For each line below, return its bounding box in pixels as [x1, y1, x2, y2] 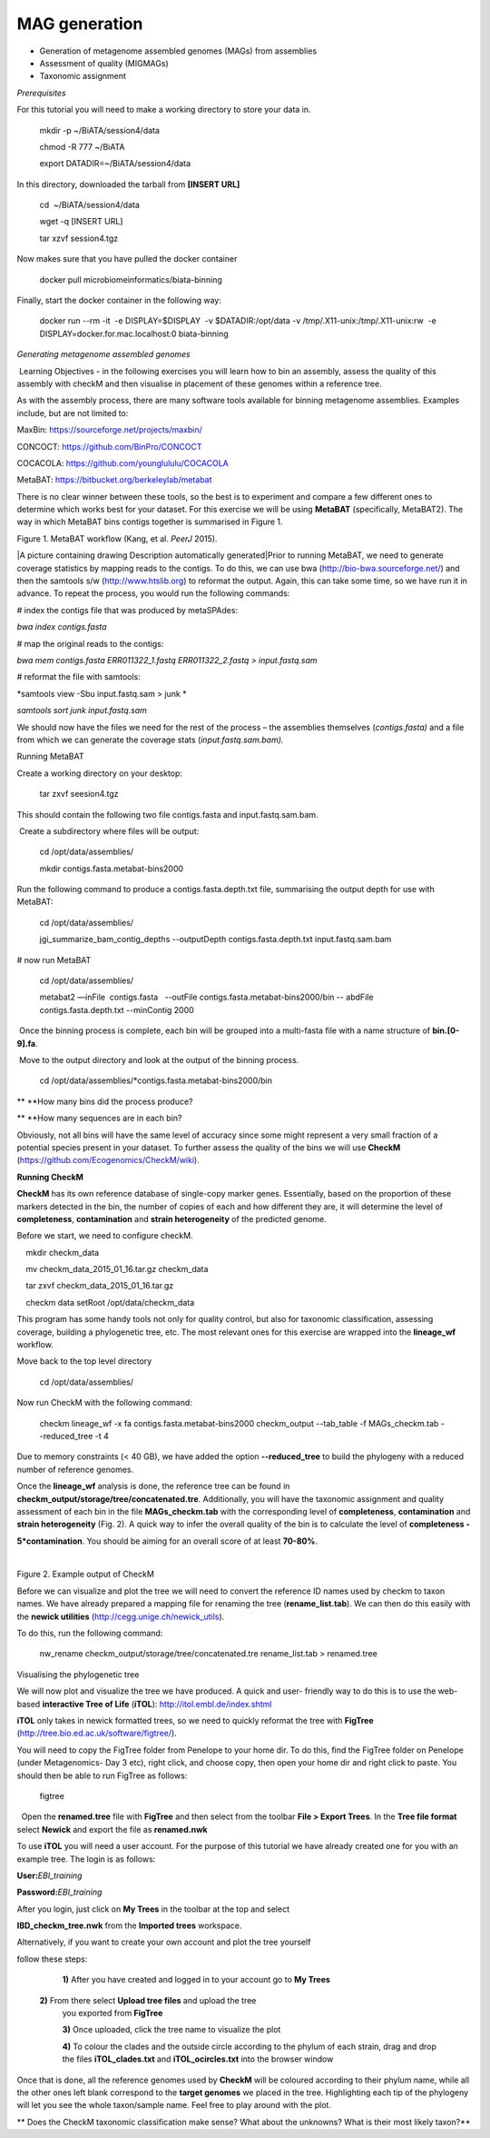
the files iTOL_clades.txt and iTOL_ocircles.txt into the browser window [62, 2053, 334, 2064]
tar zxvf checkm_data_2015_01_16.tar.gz [25, 1280, 174, 1291]
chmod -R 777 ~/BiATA [39, 141, 125, 152]
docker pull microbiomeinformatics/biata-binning [39, 273, 222, 285]
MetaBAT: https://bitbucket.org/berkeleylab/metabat [16, 474, 212, 485]
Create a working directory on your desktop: [16, 768, 183, 779]
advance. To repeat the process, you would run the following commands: [16, 588, 290, 599]
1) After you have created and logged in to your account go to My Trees [62, 1974, 331, 1985]
